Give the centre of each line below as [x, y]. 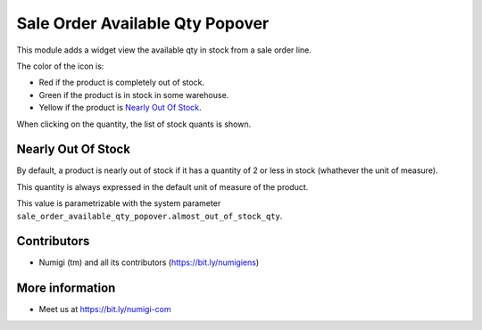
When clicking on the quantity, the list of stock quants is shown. [134, 124]
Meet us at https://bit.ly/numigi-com [105, 309]
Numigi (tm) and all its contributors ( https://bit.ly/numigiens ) [149, 262]
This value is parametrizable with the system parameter [119, 203]
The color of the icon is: [60, 66]
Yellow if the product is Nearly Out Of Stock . [120, 108]
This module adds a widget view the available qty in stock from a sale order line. [164, 50]
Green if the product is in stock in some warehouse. [134, 95]
